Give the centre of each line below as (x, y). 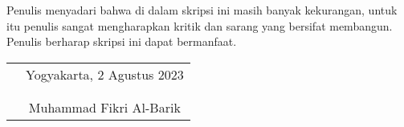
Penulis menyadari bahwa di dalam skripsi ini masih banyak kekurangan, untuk (202, 10)
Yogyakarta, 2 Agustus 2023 (105, 74)
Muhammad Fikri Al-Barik (104, 107)
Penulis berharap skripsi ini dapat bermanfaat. (122, 41)
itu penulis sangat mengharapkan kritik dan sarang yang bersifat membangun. (200, 25)
